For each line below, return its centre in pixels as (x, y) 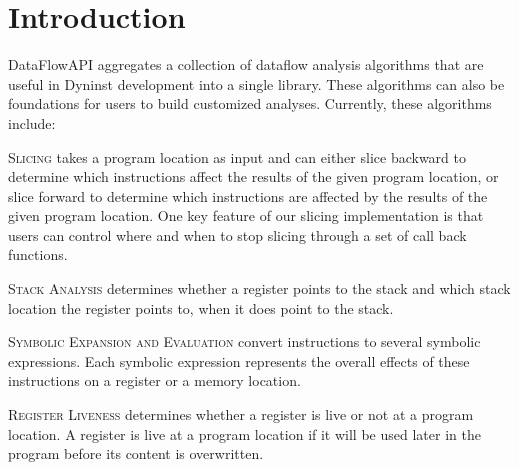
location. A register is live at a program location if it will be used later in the (244, 433)
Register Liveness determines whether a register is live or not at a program (241, 414)
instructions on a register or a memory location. (154, 380)
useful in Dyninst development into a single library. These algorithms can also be (256, 83)
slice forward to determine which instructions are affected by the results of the (248, 195)
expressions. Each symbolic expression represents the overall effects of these (239, 360)
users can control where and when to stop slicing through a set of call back (237, 234)
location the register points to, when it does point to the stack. (201, 307)
